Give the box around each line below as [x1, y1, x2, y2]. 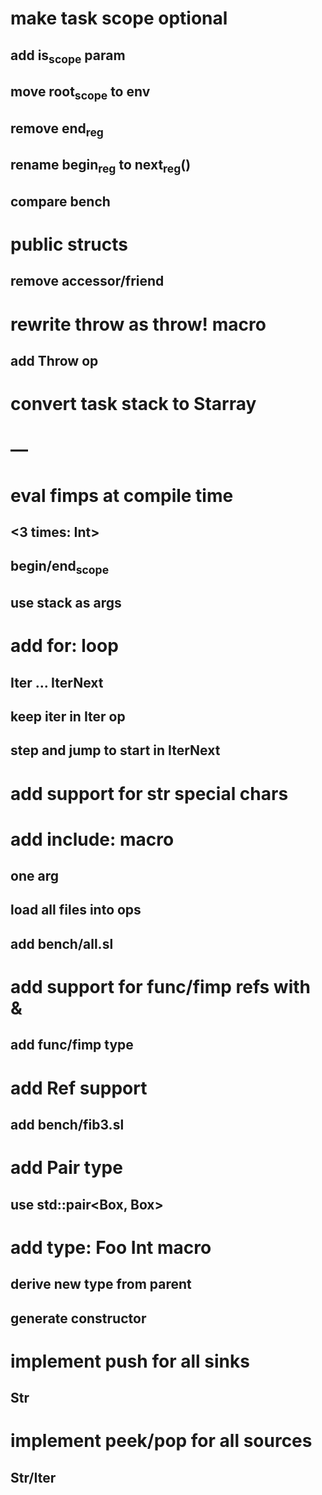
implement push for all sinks [10, 1350, 250, 1372]
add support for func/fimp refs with [10, 976, 311, 999]
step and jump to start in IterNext [10, 742, 221, 759]
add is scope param [10, 47, 126, 66]
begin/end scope [10, 558, 110, 577]
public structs [10, 233, 128, 256]
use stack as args [10, 594, 122, 611]
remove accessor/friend [10, 273, 165, 290]
